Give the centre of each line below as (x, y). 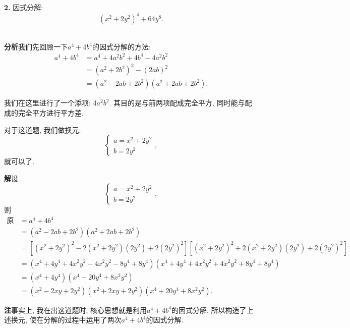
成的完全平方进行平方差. (44, 112)
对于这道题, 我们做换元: (43, 129)
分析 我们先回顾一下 (36, 46)
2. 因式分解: (24, 7)
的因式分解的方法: (121, 46)
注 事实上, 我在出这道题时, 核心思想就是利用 (76, 310)
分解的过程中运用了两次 (82, 320)
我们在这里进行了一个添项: (47, 103)
